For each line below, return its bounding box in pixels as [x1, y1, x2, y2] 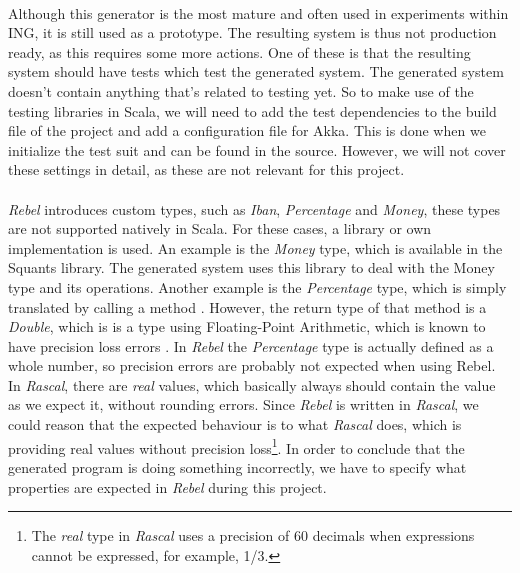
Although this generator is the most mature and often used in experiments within [8, 2, 509, 23]
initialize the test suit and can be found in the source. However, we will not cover [8, 139, 506, 160]
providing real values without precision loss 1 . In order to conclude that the [8, 434, 465, 458]
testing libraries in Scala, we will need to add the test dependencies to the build [8, 100, 497, 121]
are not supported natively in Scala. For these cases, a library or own [8, 218, 432, 239]
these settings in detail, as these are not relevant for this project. [8, 159, 405, 180]
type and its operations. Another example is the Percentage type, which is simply [8, 276, 507, 297]
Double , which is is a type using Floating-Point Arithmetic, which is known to [8, 316, 486, 337]
